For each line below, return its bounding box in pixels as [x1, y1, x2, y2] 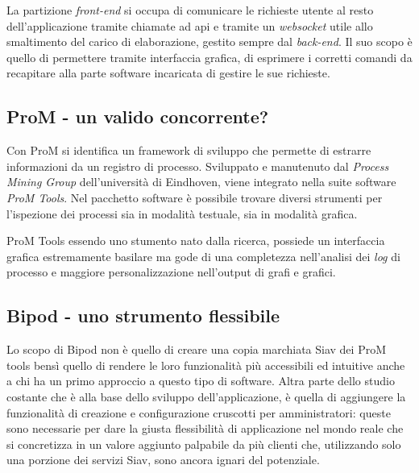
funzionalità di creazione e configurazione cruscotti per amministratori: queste [6, 404, 391, 421]
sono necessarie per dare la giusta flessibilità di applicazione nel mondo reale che [6, 420, 404, 437]
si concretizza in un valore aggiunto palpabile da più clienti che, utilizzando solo [6, 435, 401, 452]
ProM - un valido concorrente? [6, 104, 269, 129]
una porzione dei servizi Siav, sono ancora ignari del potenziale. [6, 451, 320, 468]
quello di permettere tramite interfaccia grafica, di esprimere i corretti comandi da [6, 48, 413, 65]
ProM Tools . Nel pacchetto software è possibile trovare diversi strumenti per [6, 189, 383, 205]
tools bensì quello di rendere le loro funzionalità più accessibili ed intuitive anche [6, 356, 405, 373]
